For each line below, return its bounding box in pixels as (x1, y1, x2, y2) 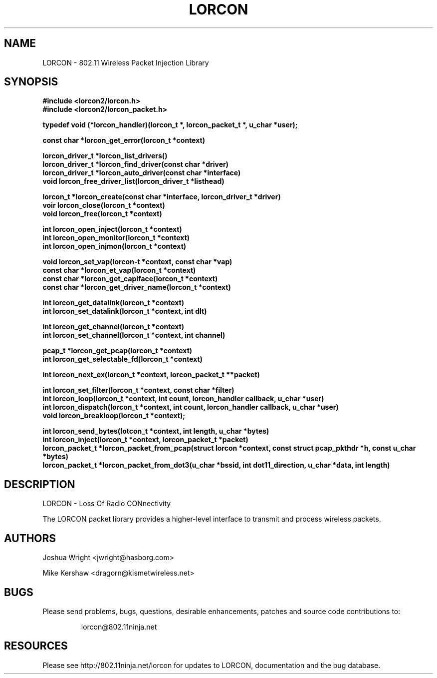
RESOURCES (4, 640, 68, 653)
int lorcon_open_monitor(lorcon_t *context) (42, 233, 190, 242)
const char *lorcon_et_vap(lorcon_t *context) (42, 266, 196, 275)
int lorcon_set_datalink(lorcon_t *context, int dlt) (42, 307, 207, 316)
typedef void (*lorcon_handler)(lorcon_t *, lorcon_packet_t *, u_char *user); (42, 120, 298, 129)
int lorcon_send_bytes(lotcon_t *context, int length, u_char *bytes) (42, 427, 269, 436)
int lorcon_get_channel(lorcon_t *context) (42, 322, 184, 331)
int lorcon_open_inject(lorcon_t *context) (42, 225, 182, 234)
